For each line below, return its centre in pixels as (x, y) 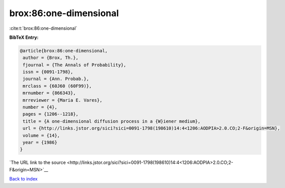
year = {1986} (40, 142)
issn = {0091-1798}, (48, 72)
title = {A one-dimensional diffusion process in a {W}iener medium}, (112, 121)
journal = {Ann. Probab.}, (56, 79)
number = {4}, (40, 107)
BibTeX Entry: (24, 37)
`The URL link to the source (38, 163)
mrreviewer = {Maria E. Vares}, (63, 100)
